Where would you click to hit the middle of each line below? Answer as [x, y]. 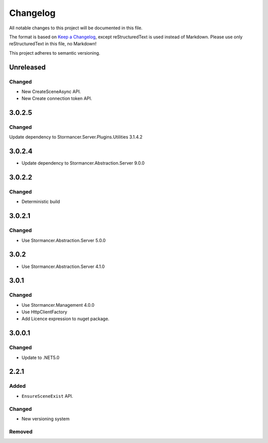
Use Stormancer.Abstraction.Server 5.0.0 [64, 240]
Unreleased [28, 67]
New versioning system [46, 419]
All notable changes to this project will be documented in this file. [76, 28]
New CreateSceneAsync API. [51, 91]
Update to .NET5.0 [40, 357]
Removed [21, 432]
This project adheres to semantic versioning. [55, 53]
